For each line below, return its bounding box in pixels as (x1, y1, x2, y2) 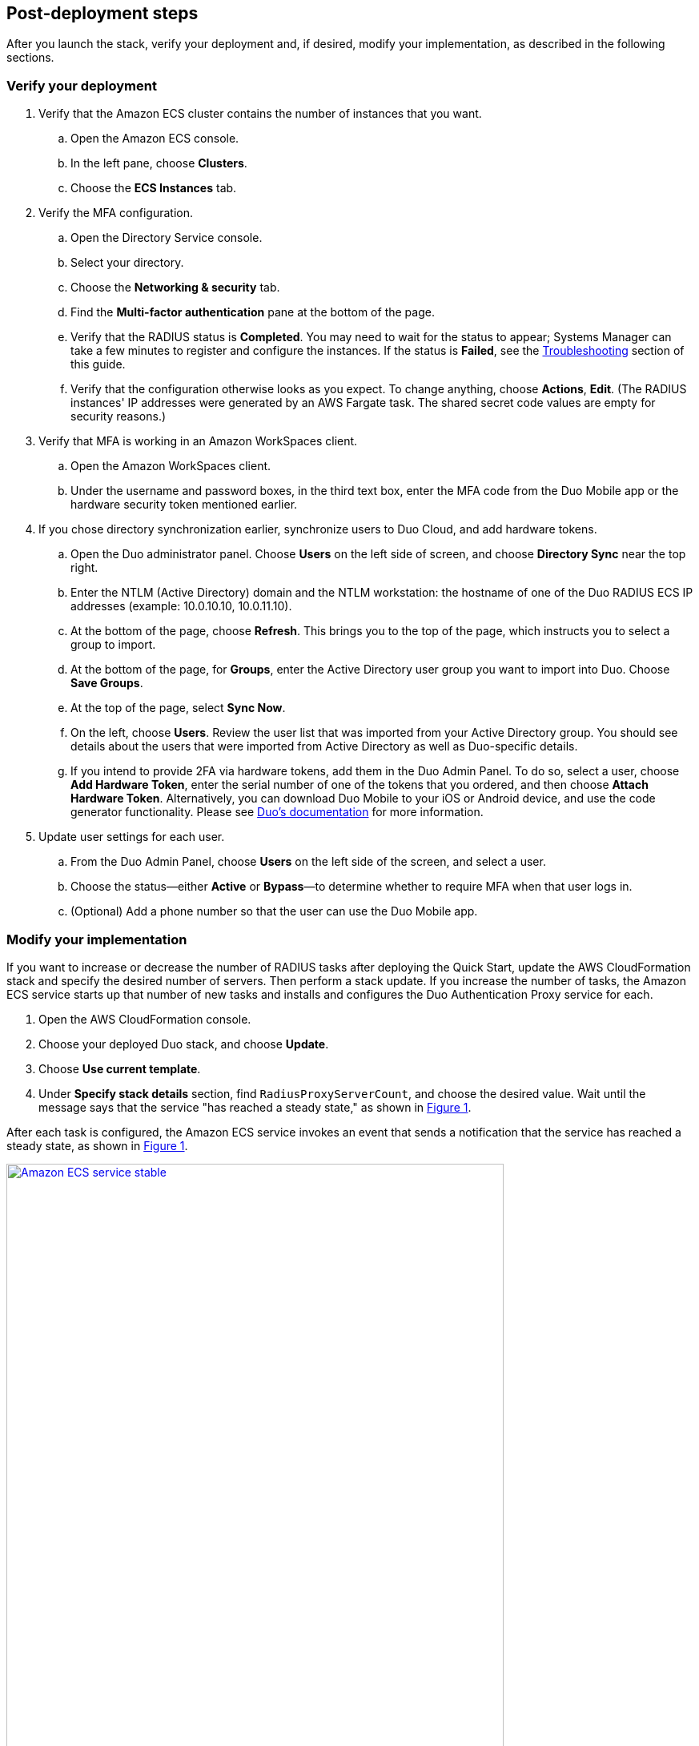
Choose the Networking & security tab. (70, 280, 280, 295)
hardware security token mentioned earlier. (70, 497, 298, 512)
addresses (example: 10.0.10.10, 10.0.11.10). (70, 599, 292, 614)
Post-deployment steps (6, 3, 199, 23)
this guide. (70, 357, 126, 372)
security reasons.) (70, 409, 167, 424)
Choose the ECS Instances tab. (70, 181, 237, 195)
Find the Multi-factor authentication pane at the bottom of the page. (70, 305, 435, 320)
